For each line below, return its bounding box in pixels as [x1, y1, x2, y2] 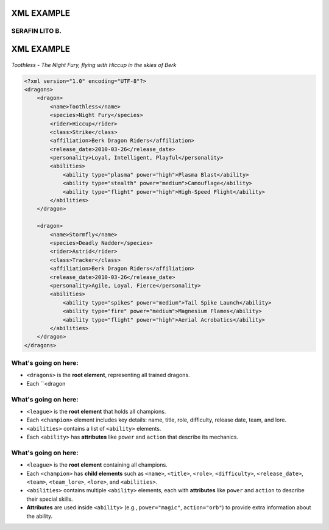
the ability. [26, 512, 53, 520]
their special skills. [26, 495, 73, 503]
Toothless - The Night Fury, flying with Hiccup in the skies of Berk [11, 61, 177, 68]
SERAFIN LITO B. [11, 27, 62, 35]
